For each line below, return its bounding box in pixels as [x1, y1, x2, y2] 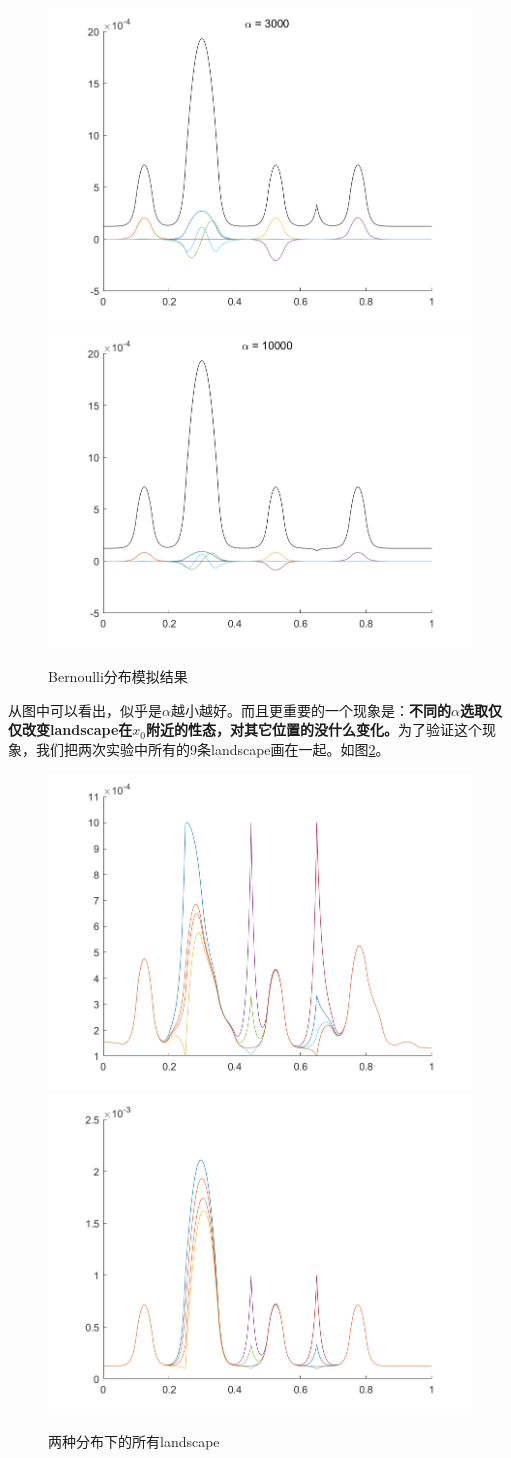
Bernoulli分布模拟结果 [48, 665, 188, 686]
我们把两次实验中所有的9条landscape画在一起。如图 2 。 [35, 738, 390, 759]
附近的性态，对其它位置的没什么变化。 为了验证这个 [146, 719, 482, 740]
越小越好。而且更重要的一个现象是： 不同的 [170, 699, 451, 720]
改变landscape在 [21, 719, 133, 740]
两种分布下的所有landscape [48, 1431, 220, 1452]
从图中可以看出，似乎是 [8, 699, 162, 720]
